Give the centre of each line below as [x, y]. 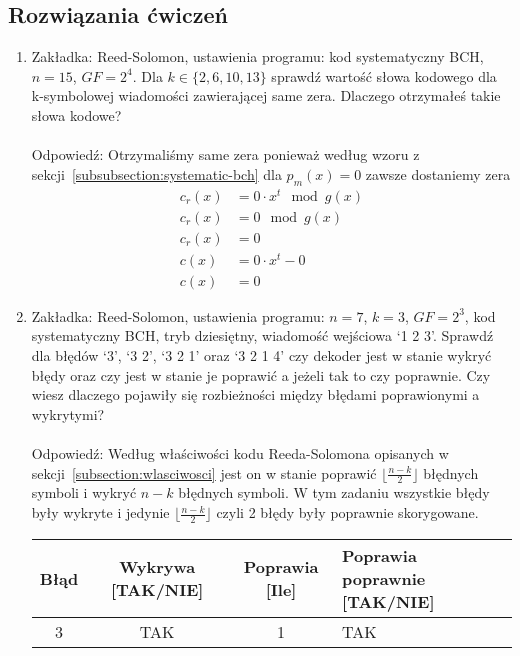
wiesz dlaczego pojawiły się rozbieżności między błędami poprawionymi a [255, 394]
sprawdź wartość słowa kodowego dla [384, 75]
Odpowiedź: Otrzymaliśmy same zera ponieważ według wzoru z [225, 154]
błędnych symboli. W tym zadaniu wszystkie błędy [334, 492]
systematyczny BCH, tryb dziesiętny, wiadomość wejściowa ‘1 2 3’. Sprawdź [262, 335]
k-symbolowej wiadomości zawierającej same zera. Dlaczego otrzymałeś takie [266, 95]
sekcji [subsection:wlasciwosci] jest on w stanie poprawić [204, 472]
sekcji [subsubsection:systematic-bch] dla [156, 173]
